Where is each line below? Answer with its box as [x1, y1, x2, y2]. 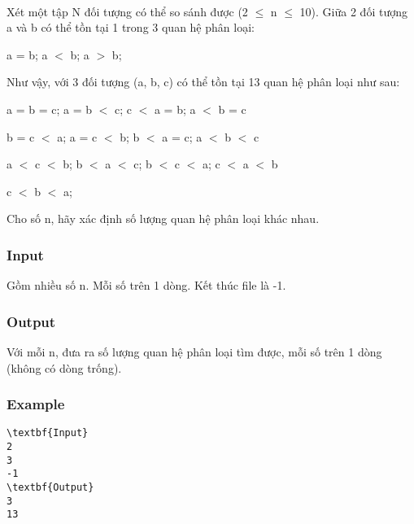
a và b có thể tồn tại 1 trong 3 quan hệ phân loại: [7, 19, 255, 36]
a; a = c [57, 128, 98, 145]
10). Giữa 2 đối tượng [299, 2, 407, 20]
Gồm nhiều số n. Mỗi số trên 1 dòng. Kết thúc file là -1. [7, 277, 286, 294]
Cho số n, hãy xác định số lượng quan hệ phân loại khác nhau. [7, 210, 320, 227]
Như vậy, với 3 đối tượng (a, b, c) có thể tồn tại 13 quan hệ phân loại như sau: [7, 73, 400, 90]
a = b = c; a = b [7, 100, 92, 117]
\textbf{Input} [7, 427, 89, 439]
